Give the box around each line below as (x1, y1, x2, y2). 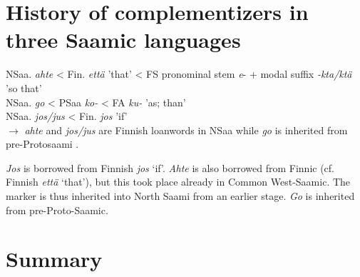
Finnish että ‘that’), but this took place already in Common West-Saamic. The (6, 174, 351, 189)
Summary (6, 244, 103, 273)
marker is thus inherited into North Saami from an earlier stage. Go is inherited (6, 188, 355, 203)
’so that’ (6, 80, 42, 95)
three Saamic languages (6, 25, 241, 54)
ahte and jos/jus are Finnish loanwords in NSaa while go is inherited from (24, 122, 348, 137)
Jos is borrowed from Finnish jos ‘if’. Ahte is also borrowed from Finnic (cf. (6, 160, 334, 175)
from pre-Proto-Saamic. (6, 202, 108, 217)
